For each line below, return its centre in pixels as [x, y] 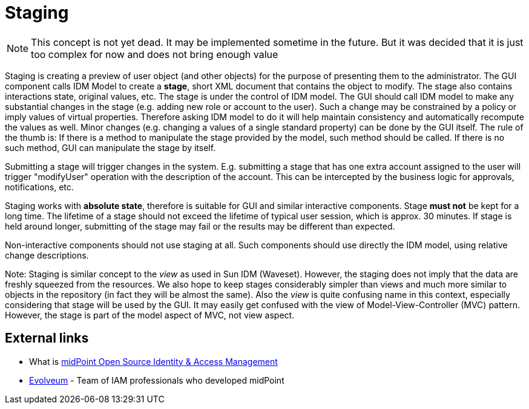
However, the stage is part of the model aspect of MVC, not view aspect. [150, 315]
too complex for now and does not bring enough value [155, 54]
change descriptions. [47, 255]
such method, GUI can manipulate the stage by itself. [110, 147]
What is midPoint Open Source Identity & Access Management [153, 361]
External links [47, 338]
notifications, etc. [39, 187]
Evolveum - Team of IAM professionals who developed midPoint [157, 380]
